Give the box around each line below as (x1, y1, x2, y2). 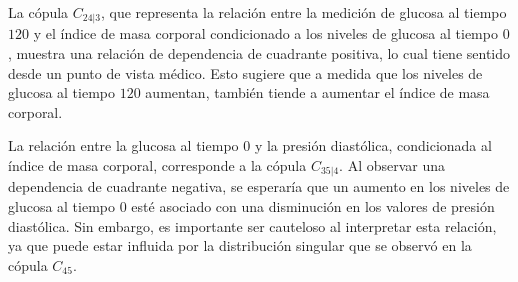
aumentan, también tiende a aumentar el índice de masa (145, 82, 490, 103)
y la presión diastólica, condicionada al (254, 135, 492, 156)
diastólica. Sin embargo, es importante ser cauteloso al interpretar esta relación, (8, 215, 497, 236)
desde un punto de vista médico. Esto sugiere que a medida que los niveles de (8, 62, 483, 83)
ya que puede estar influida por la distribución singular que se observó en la (8, 235, 472, 256)
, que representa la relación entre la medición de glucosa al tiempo (100, 2, 507, 22)
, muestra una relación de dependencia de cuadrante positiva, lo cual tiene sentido (8, 43, 511, 64)
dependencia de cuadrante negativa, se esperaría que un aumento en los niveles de (8, 176, 510, 197)
